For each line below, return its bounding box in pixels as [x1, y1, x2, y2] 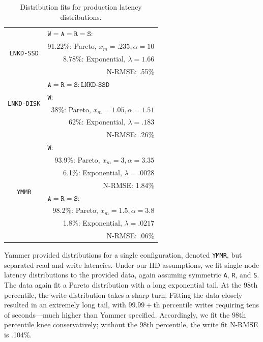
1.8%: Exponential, [63, 217, 122, 228]
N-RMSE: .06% [106, 230, 155, 241]
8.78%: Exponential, [63, 53, 126, 64]
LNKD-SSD [9, 49, 39, 57]
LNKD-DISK [8, 100, 41, 108]
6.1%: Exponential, [63, 167, 122, 177]
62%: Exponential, [69, 116, 126, 127]
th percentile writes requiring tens [153, 299, 259, 310]
